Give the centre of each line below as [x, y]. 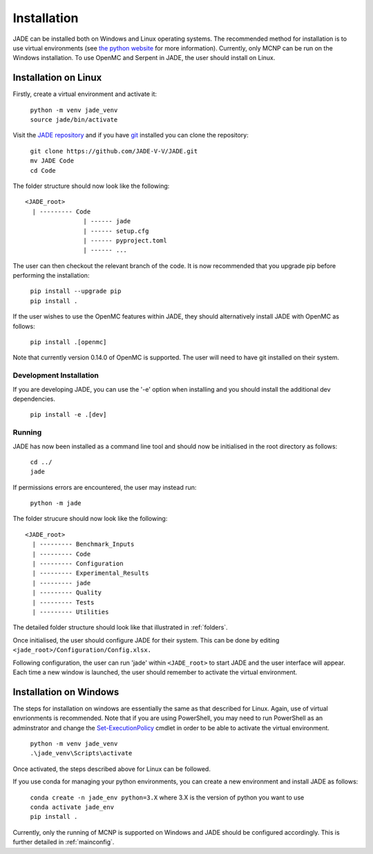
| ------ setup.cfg [116, 231]
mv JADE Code [52, 161]
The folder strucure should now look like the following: [90, 519]
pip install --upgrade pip [76, 291]
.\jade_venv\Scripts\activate [81, 753]
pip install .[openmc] [68, 342]
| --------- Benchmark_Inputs [83, 544]
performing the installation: [51, 276]
